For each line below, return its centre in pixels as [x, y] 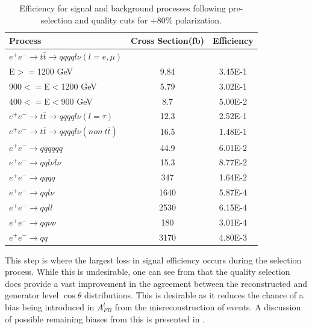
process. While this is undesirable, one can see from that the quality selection [148, 272]
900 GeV [77, 101]
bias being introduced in [50, 307]
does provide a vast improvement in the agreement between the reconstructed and [156, 283]
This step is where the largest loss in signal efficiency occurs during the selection [153, 260]
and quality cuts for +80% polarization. [148, 20]
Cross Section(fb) [168, 41]
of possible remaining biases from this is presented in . [105, 318]
